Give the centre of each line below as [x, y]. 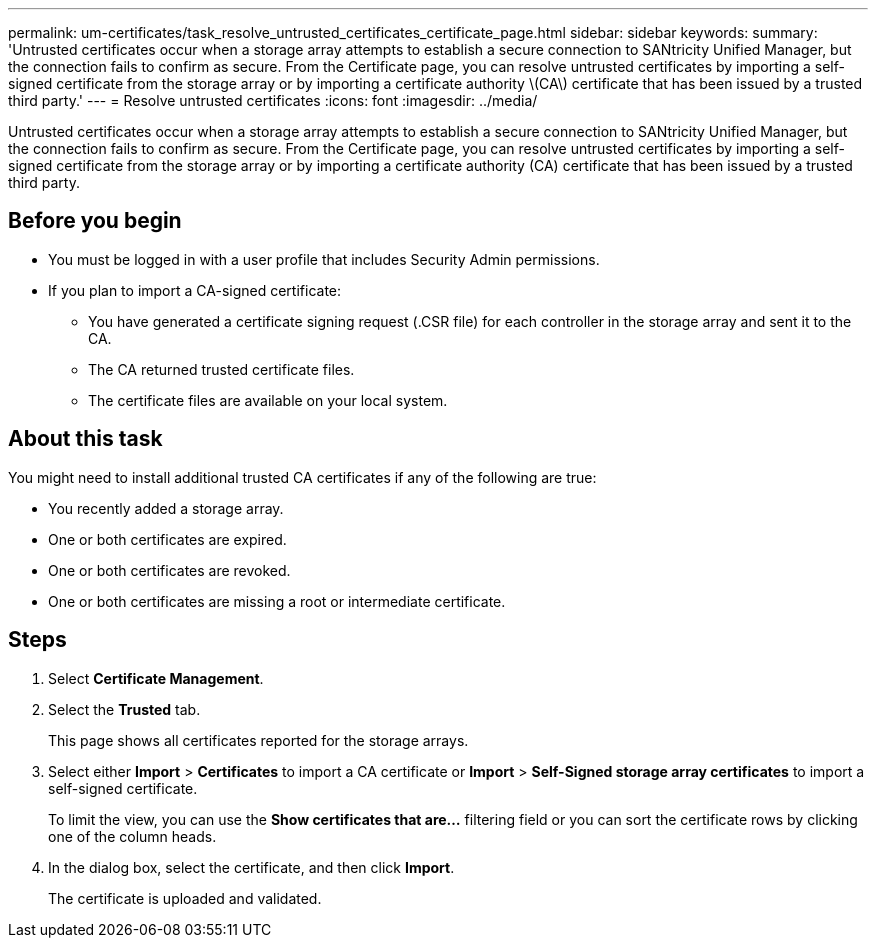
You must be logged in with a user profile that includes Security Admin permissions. [324, 259]
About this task [85, 439]
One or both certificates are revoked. [169, 570]
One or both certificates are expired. [167, 539]
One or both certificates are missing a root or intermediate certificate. [277, 601]
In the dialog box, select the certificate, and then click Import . [251, 867]
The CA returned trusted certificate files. [221, 369]
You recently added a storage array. [166, 508]
